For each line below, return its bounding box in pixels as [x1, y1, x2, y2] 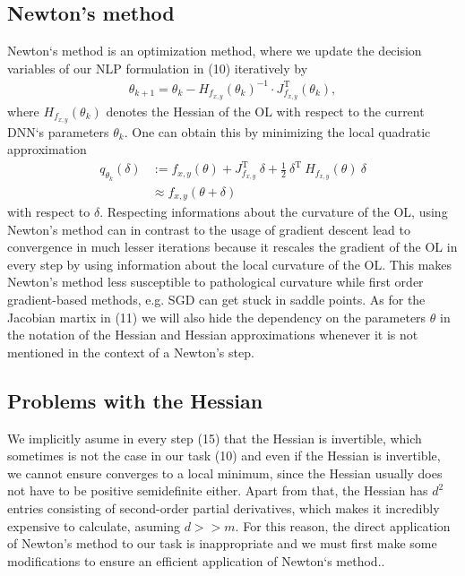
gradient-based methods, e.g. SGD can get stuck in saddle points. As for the [7, 290, 426, 309]
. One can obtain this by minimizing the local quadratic [124, 122, 431, 141]
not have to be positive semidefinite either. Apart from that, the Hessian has [7, 481, 428, 500]
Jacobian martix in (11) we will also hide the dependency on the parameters [7, 307, 426, 326]
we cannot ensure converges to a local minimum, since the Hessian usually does [7, 463, 443, 482]
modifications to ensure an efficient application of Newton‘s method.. [7, 551, 385, 570]
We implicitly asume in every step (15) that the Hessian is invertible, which [7, 428, 422, 447]
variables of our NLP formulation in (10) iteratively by [7, 58, 308, 77]
